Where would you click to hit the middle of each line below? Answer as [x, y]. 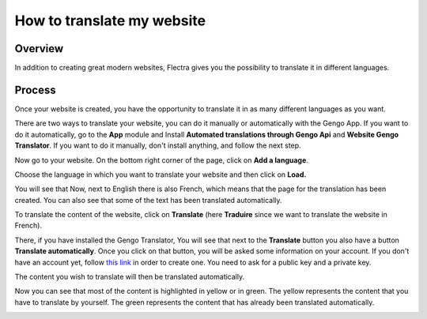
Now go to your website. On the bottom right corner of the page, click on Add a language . [161, 160]
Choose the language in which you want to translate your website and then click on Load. [161, 175]
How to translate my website [110, 21]
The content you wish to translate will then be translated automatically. [130, 277]
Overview [39, 49]
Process [35, 90]
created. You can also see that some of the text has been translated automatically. [148, 200]
